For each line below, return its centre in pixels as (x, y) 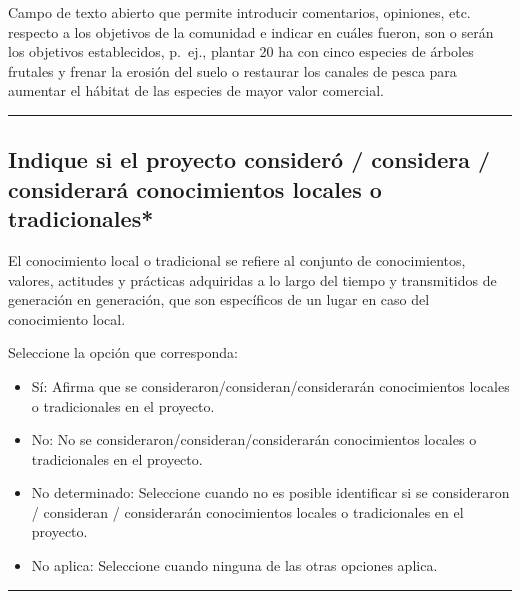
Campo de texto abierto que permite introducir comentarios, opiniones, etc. (239, 12)
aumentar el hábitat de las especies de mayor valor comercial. (196, 90)
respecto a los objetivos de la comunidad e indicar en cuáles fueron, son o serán (251, 31)
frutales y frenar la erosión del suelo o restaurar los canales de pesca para (232, 70)
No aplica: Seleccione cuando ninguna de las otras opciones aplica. (234, 565)
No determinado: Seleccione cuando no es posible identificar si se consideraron (270, 492)
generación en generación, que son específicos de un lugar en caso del (219, 299)
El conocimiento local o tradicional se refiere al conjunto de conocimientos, (237, 259)
